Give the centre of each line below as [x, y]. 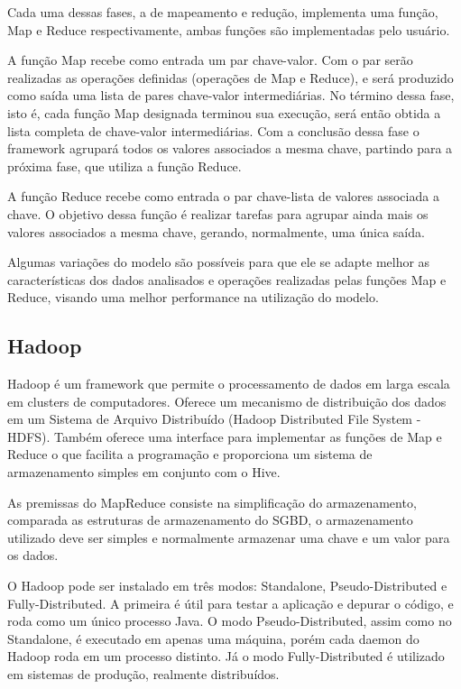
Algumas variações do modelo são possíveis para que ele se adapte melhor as [219, 262]
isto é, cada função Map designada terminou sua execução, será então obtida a [224, 112]
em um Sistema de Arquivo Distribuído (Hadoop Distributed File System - [214, 419]
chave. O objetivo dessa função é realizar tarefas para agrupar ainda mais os [218, 213]
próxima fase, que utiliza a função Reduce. [124, 165]
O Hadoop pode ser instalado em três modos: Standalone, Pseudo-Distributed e [227, 586]
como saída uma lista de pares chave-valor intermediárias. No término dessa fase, [231, 95]
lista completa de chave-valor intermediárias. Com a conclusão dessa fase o [213, 130]
